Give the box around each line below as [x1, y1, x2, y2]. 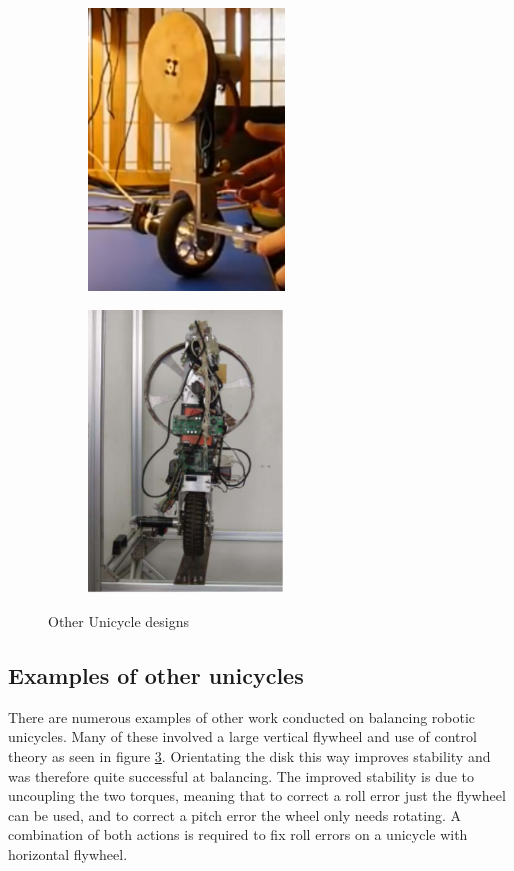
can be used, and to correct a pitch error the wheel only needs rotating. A [8, 804, 462, 825]
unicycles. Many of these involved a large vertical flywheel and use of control [8, 726, 477, 747]
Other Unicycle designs [48, 611, 189, 632]
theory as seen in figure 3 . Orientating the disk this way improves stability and [8, 746, 491, 767]
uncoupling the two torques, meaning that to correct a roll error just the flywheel [8, 785, 506, 806]
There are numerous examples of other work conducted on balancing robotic [8, 706, 476, 727]
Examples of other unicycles [8, 660, 304, 691]
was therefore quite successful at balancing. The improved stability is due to [8, 765, 475, 786]
